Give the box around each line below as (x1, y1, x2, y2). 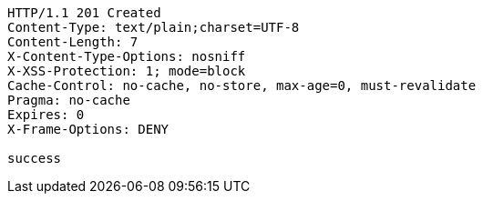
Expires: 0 (7, 107, 85, 122)
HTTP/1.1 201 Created (7, 5, 161, 20)
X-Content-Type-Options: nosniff (7, 49, 246, 64)
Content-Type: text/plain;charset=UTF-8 (7, 20, 300, 35)
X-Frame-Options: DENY (7, 122, 170, 136)
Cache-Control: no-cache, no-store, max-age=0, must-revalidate (7, 78, 477, 93)
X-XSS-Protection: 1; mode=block (7, 64, 246, 78)
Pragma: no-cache (7, 93, 130, 107)
